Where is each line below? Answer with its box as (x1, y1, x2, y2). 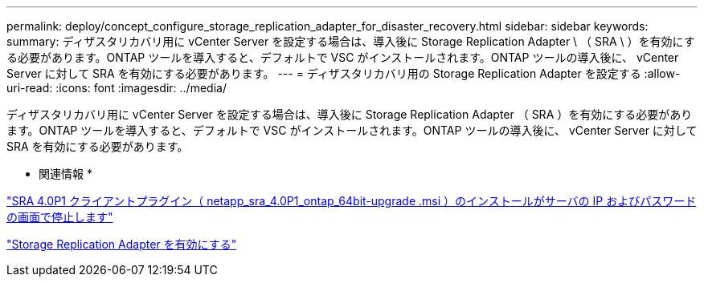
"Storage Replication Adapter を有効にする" (6, 237, 237, 251)
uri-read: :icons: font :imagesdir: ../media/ (6, 81, 227, 95)
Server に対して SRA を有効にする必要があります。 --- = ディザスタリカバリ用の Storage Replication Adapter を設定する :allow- (6, 67, 681, 80)
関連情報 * (39, 167, 92, 180)
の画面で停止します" (6, 210, 113, 224)
